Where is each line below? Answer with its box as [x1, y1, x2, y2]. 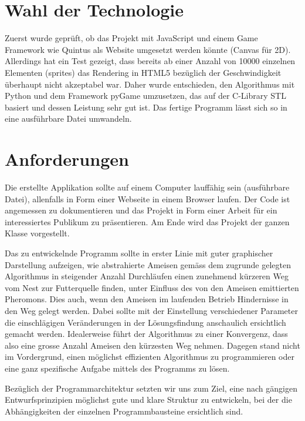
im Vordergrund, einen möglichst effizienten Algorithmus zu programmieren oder [5, 350, 294, 363]
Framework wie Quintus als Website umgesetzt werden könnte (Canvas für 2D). [5, 43, 291, 55]
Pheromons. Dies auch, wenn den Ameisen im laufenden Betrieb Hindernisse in [5, 293, 289, 305]
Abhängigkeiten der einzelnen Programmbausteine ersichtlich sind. [5, 405, 243, 417]
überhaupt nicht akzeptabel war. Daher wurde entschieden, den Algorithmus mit [5, 78, 295, 90]
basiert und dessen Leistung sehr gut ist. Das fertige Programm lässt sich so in [5, 101, 287, 113]
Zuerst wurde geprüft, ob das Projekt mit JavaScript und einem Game [5, 32, 258, 44]
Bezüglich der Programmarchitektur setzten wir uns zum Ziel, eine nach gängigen [5, 382, 297, 394]
